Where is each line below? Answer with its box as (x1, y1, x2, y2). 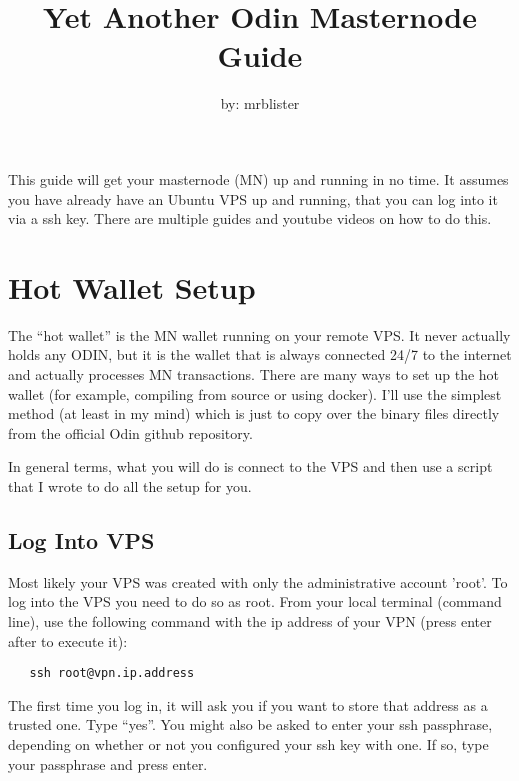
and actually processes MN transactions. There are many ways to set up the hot (8, 364, 500, 384)
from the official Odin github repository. (8, 422, 253, 443)
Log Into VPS (8, 524, 155, 555)
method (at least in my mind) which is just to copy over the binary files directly (8, 403, 500, 424)
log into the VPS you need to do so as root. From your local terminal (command (8, 591, 502, 612)
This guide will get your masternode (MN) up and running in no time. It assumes (8, 168, 509, 189)
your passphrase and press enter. (8, 753, 208, 774)
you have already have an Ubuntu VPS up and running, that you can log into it (8, 188, 498, 209)
